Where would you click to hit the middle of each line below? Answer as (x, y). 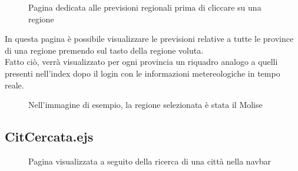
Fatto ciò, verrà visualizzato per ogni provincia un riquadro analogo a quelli (141, 62)
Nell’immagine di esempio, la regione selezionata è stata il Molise (145, 105)
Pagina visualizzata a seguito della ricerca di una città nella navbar (150, 161)
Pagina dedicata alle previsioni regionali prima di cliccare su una (145, 7)
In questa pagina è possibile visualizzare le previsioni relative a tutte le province (149, 39)
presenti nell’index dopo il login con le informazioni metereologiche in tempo (143, 73)
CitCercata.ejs (49, 137)
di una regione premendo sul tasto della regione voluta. (104, 50)
